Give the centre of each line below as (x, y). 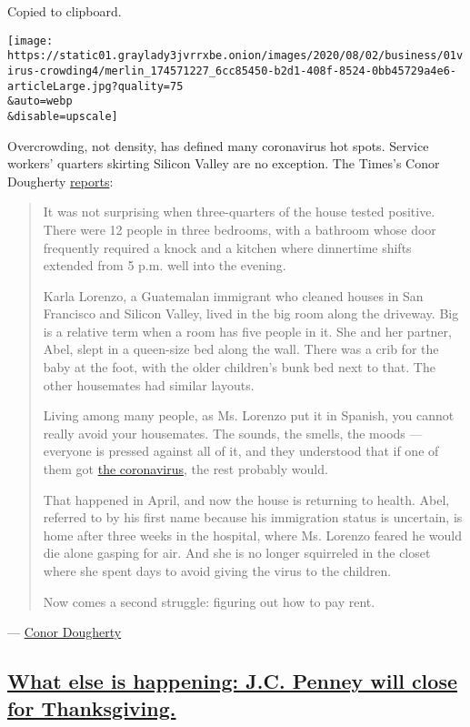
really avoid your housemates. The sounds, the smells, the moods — (233, 433)
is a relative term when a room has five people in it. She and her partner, (247, 331)
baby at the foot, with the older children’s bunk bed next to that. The (239, 367)
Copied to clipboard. (65, 11)
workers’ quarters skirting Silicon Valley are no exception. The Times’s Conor (224, 163)
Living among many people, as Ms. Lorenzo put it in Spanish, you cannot (249, 415)
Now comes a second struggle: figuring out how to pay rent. (209, 601)
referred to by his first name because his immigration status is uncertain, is (253, 517)
